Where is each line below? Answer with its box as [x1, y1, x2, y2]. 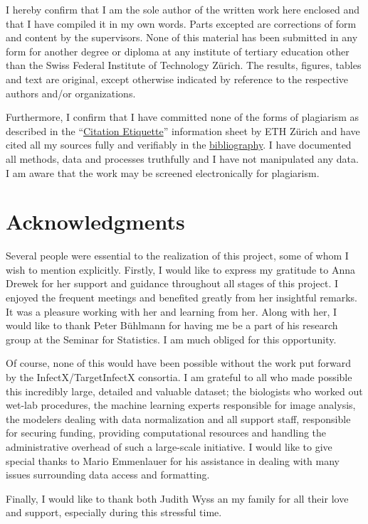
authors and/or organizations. [6, 85, 136, 100]
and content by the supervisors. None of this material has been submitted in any [6, 30, 358, 45]
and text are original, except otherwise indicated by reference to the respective [6, 71, 349, 86]
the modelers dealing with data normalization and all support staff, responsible [6, 411, 351, 426]
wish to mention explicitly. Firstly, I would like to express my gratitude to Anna [6, 262, 356, 277]
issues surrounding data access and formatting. [6, 467, 210, 482]
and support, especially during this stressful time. [6, 505, 222, 520]
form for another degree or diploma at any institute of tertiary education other [6, 43, 349, 58]
